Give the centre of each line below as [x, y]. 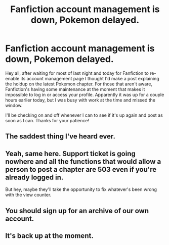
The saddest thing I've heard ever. [60, 137]
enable [12, 78]
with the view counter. [28, 195]
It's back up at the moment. [49, 236]
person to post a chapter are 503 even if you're [81, 169]
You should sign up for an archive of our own [77, 211]
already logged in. [34, 177]
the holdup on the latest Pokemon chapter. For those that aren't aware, [79, 84]
